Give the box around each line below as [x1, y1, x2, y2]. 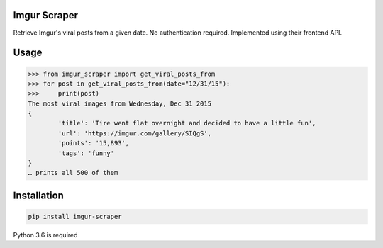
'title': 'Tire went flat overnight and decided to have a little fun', [57, 119, 316, 128]
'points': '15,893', [57, 139, 130, 147]
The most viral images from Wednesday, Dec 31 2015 [28, 99, 212, 108]
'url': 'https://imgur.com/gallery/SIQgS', [57, 129, 212, 137]
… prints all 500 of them [28, 169, 118, 177]
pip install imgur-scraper [28, 213, 122, 221]
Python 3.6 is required [13, 231, 78, 239]
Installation [13, 189, 64, 201]
